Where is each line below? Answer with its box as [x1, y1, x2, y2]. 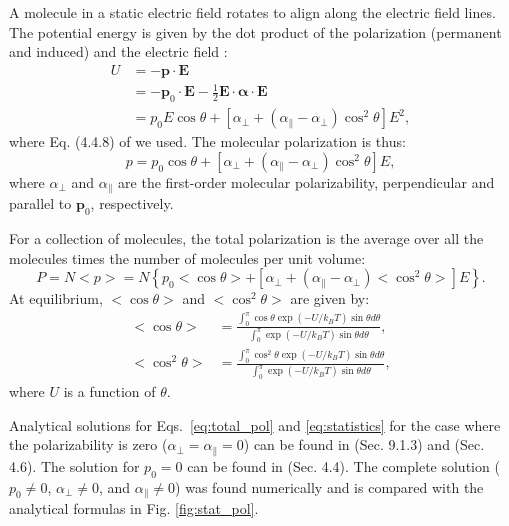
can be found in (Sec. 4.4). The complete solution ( [187, 455, 500, 476]
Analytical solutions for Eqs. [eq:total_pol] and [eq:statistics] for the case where [9, 414, 501, 435]
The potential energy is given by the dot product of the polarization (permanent [9, 21, 502, 42]
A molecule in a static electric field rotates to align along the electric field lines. [9, 2, 496, 22]
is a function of [63, 381, 156, 402]
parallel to [9, 193, 72, 214]
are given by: [290, 288, 370, 309]
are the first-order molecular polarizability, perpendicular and [118, 171, 495, 192]
